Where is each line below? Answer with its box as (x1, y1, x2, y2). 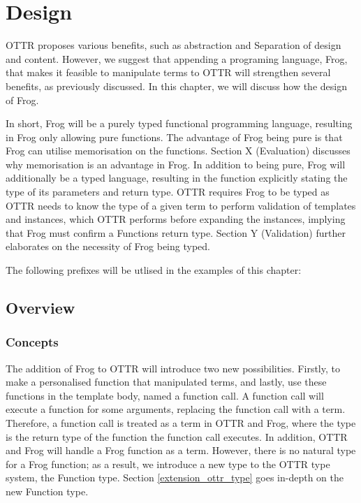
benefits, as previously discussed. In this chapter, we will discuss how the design (6, 78, 347, 93)
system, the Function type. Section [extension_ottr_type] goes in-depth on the (6, 470, 344, 485)
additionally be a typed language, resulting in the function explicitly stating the (6, 170, 348, 185)
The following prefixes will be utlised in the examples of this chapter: (6, 263, 302, 277)
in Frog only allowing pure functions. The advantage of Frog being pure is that (6, 129, 343, 144)
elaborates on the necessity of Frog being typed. (6, 239, 210, 254)
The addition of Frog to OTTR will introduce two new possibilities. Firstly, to (6, 360, 340, 375)
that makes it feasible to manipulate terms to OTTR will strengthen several (6, 65, 331, 80)
